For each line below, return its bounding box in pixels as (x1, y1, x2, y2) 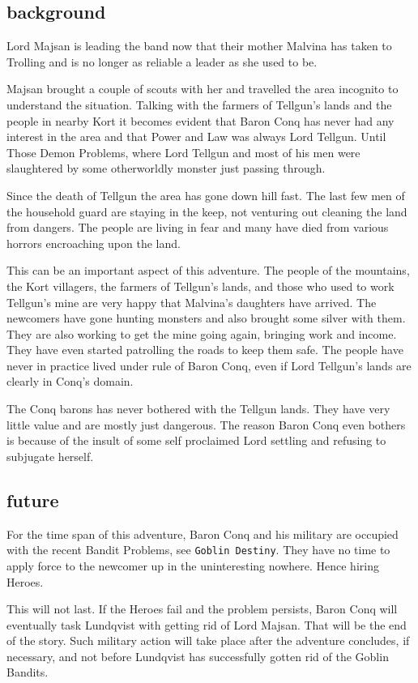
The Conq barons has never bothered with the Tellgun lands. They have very (6, 400, 390, 417)
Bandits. (6, 664, 49, 681)
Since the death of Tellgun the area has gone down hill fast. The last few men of (6, 186, 405, 203)
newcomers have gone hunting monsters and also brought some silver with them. (6, 309, 406, 327)
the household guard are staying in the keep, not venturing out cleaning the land (6, 203, 407, 220)
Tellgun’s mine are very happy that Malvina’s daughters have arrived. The (6, 293, 377, 310)
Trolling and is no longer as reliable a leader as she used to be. (6, 53, 318, 70)
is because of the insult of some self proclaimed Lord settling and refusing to (6, 432, 386, 449)
